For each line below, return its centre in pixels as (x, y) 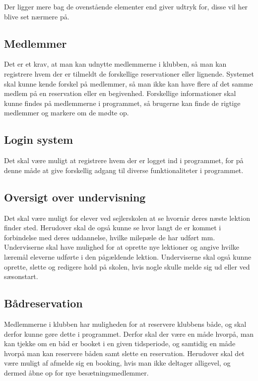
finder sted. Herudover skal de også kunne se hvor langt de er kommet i (113, 228)
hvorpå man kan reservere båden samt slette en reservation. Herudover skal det (124, 353)
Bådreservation (43, 303)
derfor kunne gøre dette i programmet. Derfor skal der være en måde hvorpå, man (129, 333)
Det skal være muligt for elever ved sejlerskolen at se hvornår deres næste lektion (127, 218)
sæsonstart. (21, 276)
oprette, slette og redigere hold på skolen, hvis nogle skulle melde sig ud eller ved (127, 266)
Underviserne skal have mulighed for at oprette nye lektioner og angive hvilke (122, 247)
